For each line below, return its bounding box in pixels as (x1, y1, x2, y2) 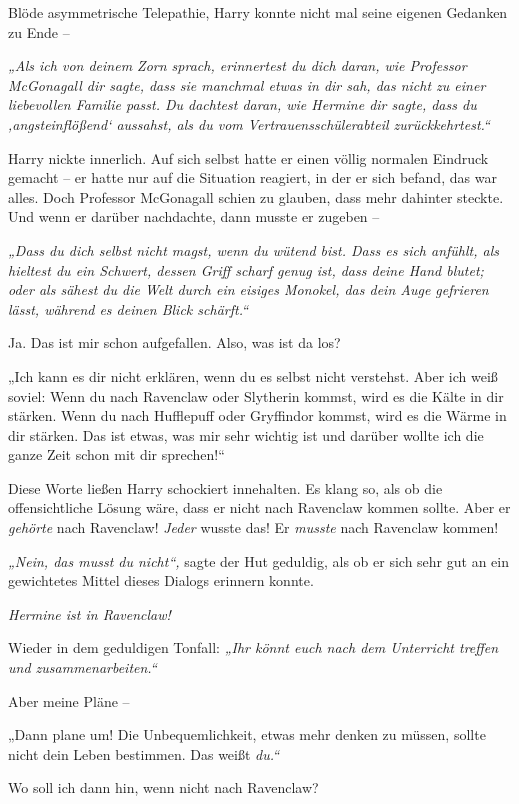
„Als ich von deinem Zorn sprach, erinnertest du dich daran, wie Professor (8, 55, 467, 76)
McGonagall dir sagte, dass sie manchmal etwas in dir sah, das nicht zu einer (8, 74, 486, 95)
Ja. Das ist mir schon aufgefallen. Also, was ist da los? (8, 332, 341, 353)
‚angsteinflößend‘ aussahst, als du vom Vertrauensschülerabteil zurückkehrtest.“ (8, 113, 490, 134)
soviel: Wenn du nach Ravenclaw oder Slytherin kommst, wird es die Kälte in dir (8, 385, 504, 406)
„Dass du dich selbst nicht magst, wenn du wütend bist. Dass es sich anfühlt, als (8, 239, 500, 260)
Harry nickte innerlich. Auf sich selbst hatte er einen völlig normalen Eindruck (8, 147, 489, 168)
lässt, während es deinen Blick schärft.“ (8, 298, 249, 319)
